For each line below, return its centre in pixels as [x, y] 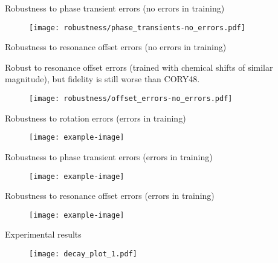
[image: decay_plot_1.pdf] [83, 254]
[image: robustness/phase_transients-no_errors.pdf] [137, 28]
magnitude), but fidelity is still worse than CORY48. [102, 79]
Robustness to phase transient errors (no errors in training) [115, 8]
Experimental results [43, 234]
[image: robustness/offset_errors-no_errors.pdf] [131, 99]
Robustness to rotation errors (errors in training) [95, 118]
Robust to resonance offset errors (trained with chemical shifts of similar [139, 67]
